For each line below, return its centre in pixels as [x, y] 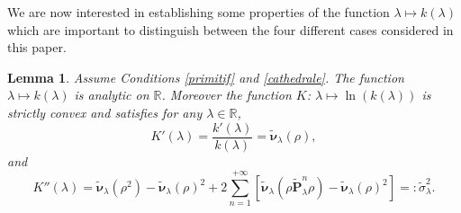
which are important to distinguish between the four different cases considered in [230, 29]
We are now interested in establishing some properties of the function [199, 12]
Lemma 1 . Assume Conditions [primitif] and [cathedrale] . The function [206, 77]
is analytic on [112, 95]
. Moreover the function [226, 95]
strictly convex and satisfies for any [105, 112]
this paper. [37, 47]
